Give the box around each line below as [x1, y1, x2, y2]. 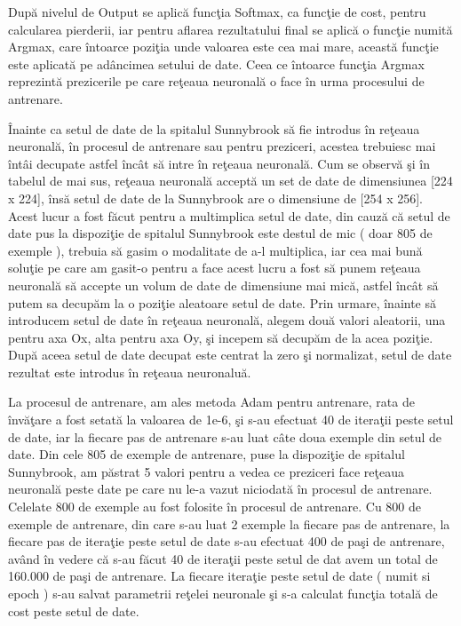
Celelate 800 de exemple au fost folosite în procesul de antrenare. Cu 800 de [8, 497, 422, 516]
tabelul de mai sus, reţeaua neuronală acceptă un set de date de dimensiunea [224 [8, 171, 453, 190]
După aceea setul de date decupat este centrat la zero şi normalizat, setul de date [8, 345, 452, 364]
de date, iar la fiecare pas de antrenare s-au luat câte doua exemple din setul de [8, 427, 442, 446]
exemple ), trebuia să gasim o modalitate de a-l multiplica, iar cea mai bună [8, 241, 423, 259]
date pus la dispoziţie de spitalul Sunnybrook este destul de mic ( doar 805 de [8, 224, 433, 242]
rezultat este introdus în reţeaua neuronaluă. [8, 362, 251, 381]
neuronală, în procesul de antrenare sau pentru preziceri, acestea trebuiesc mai [8, 137, 436, 155]
